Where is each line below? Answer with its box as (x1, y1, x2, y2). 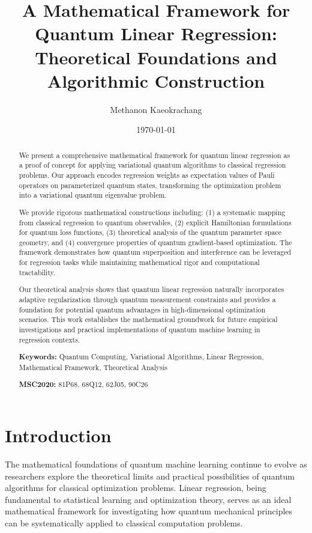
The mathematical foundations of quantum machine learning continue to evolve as (5, 457, 307, 470)
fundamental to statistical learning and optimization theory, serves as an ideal (5, 493, 292, 505)
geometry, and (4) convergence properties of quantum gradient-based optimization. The (19, 237, 292, 247)
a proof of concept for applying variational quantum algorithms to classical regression (19, 160, 286, 170)
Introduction (5, 423, 112, 448)
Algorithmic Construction (47, 68, 265, 93)
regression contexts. (19, 334, 80, 344)
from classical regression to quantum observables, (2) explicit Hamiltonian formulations (19, 217, 292, 227)
